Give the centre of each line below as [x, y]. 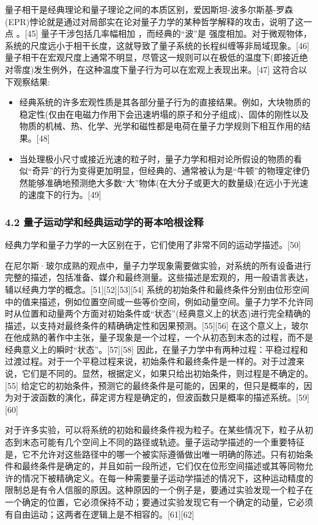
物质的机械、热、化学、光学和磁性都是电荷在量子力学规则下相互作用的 [161, 126]
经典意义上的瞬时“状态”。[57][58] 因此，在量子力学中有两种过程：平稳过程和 [157, 349]
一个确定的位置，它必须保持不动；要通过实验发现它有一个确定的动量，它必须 [159, 502]
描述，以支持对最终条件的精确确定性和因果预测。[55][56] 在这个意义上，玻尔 [157, 325]
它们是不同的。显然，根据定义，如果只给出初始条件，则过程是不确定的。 [167, 373]
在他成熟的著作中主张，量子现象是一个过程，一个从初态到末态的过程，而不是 [159, 337]
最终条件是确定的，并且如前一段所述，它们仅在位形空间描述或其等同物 [163, 466]
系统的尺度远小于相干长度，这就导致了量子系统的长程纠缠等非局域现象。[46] [157, 45]
